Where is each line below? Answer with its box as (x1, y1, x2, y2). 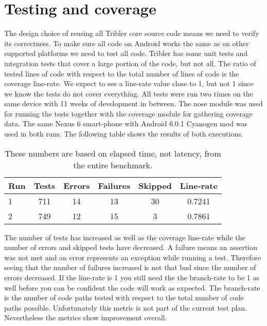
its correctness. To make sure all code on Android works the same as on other (4, 37, 249, 48)
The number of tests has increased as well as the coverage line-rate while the (4, 232, 245, 242)
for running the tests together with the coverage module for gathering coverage (4, 108, 253, 119)
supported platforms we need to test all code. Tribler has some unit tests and (4, 48, 248, 59)
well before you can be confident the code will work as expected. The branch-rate (4, 282, 260, 293)
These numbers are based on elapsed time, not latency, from (5, 147, 221, 159)
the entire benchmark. (73, 159, 153, 171)
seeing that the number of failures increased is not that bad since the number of (4, 262, 256, 273)
